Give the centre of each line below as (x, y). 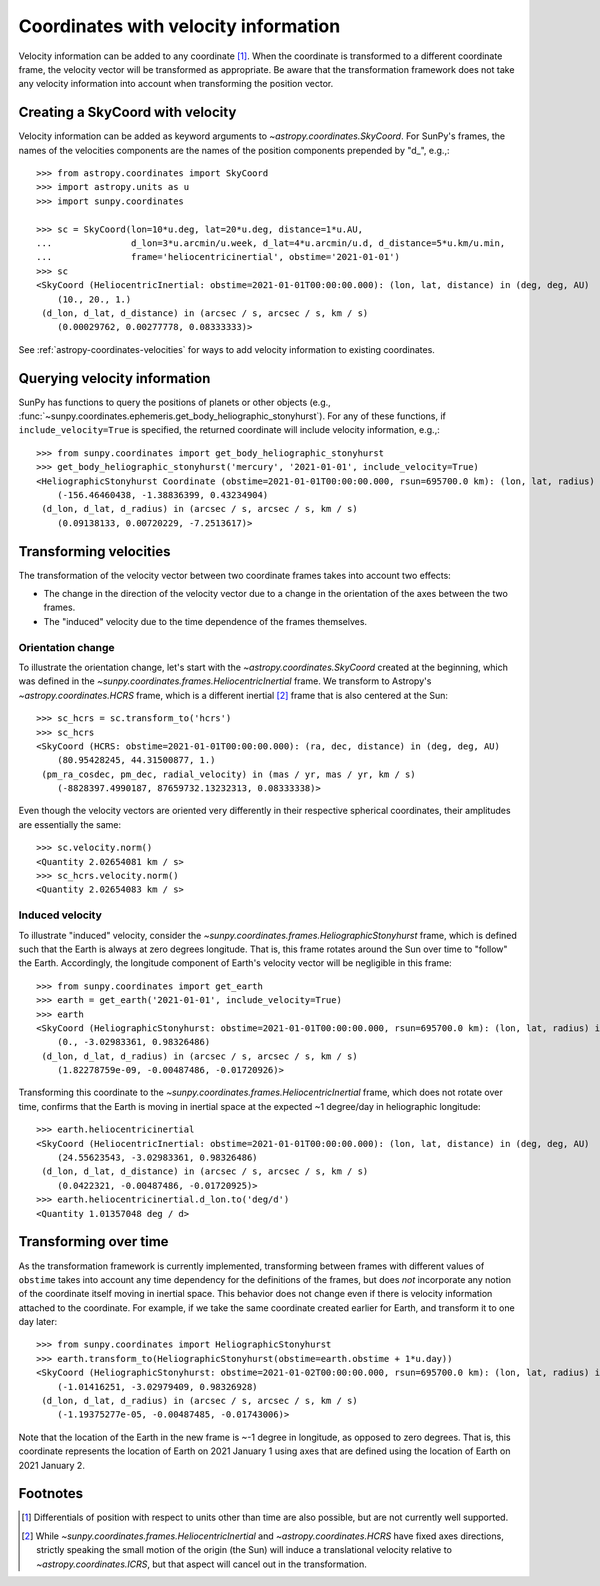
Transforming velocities (94, 551)
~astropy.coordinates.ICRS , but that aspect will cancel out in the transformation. (201, 1564)
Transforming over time (93, 1241)
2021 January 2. (51, 1465)
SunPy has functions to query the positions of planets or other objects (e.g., (175, 402)
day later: (38, 1322)
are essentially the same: (70, 824)
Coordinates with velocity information (179, 26)
